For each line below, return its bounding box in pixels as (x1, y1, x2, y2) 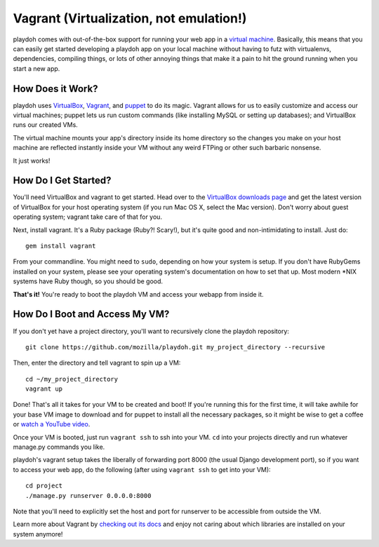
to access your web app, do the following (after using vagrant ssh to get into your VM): (13, 465, 271, 473)
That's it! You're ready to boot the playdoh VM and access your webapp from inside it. (13, 290, 264, 298)
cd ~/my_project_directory (25, 375, 119, 383)
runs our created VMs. (13, 121, 79, 129)
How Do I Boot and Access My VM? (13, 309, 170, 320)
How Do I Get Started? (13, 175, 112, 187)
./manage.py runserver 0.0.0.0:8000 (25, 492, 152, 499)
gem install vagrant (25, 242, 96, 250)
